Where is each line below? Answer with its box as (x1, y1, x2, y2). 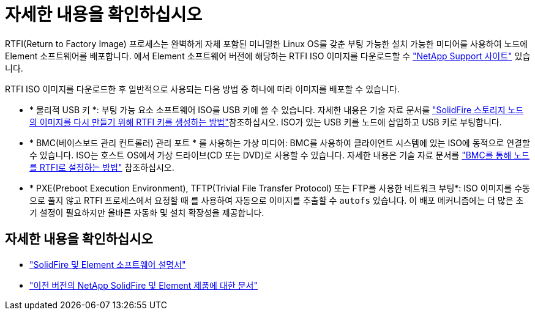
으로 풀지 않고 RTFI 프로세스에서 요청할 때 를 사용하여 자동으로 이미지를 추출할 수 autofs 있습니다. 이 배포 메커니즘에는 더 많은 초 (29, 195, 524, 206)
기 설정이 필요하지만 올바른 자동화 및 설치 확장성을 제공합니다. (29, 207, 264, 218)
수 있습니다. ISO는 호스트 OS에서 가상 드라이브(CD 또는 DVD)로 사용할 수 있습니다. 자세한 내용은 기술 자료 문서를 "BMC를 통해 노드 (29, 149, 529, 160)
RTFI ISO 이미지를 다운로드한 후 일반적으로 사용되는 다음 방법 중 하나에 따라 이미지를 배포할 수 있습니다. (5, 83, 400, 94)
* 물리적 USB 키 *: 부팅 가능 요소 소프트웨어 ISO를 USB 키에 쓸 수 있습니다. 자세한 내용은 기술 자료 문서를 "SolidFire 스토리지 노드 (29, 104, 524, 115)
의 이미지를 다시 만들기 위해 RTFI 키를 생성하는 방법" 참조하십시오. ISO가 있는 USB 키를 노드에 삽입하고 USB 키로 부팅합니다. (29, 116, 502, 127)
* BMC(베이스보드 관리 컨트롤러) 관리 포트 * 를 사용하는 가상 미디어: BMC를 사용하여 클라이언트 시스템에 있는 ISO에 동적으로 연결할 (29, 137, 530, 148)
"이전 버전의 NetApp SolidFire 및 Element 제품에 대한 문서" (29, 280, 258, 291)
